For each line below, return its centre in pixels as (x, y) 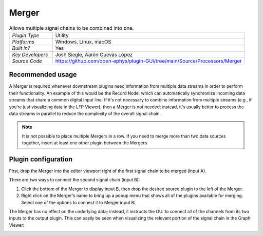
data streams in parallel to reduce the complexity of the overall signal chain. (85, 114)
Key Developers (30, 55)
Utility (62, 35)
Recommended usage (43, 75)
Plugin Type (26, 35)
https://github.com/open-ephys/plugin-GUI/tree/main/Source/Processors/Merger (149, 61)
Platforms (23, 41)
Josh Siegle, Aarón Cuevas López (94, 55)
